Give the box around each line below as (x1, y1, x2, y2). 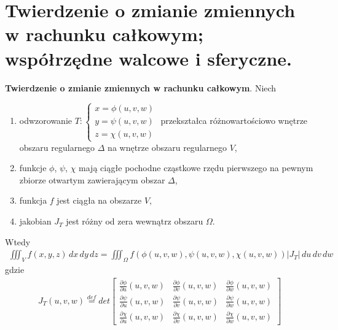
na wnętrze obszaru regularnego (108, 140, 227, 153)
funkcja (19, 194, 47, 207)
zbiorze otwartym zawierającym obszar (19, 173, 165, 186)
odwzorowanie (19, 114, 73, 127)
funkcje (19, 161, 47, 174)
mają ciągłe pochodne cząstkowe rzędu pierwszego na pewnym (79, 161, 313, 174)
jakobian (19, 215, 52, 228)
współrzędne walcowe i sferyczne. (5, 45, 293, 71)
